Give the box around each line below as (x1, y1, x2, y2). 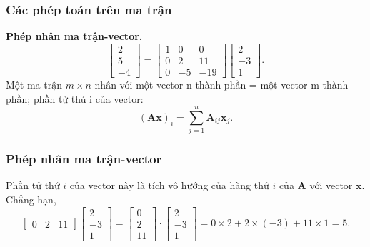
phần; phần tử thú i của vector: (6, 91, 144, 106)
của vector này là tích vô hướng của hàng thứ (69, 178, 269, 193)
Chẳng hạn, (6, 192, 56, 207)
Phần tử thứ (6, 178, 60, 193)
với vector (309, 178, 353, 193)
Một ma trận (6, 76, 62, 91)
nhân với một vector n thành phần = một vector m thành (94, 76, 349, 91)
